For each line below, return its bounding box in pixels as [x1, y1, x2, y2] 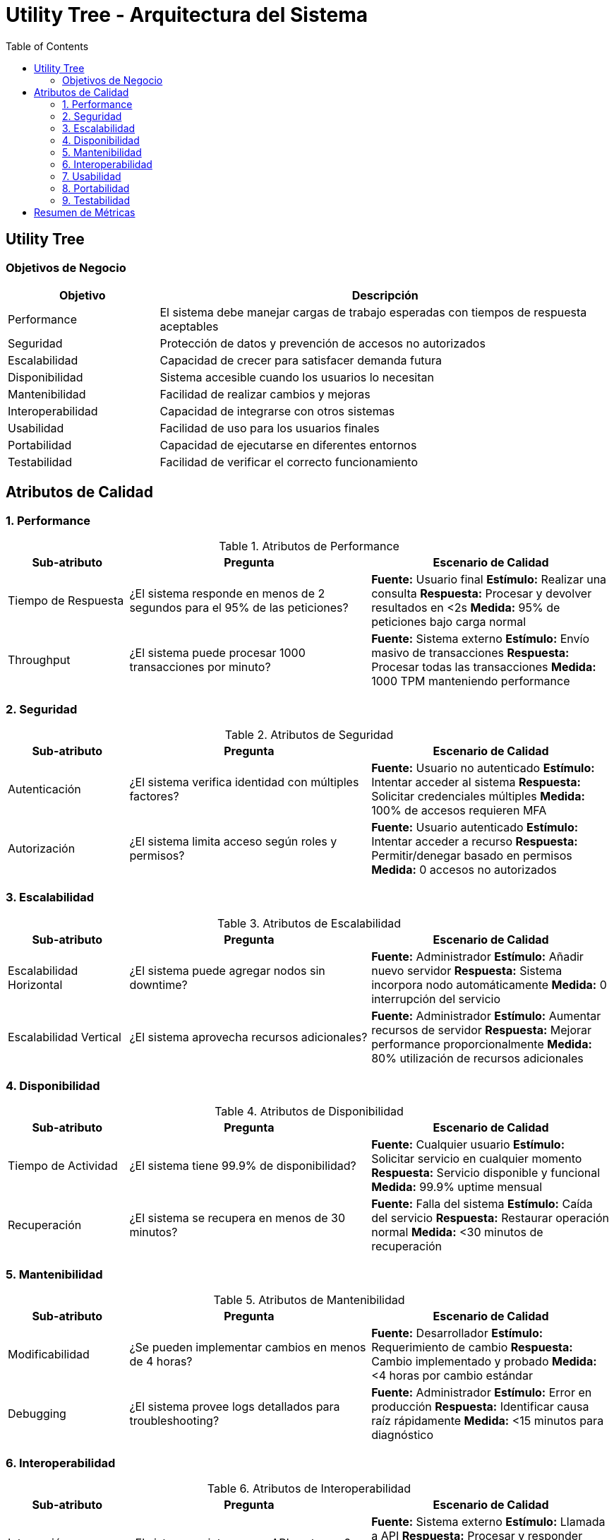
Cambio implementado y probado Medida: [371, 1354, 597, 1369]
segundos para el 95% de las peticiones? [129, 600, 349, 615]
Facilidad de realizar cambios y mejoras [159, 386, 371, 401]
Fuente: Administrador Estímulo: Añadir [371, 949, 584, 964]
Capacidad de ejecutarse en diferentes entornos [159, 437, 417, 452]
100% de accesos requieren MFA [371, 802, 547, 817]
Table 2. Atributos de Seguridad [224, 727, 394, 742]
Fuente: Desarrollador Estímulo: [371, 1326, 543, 1341]
